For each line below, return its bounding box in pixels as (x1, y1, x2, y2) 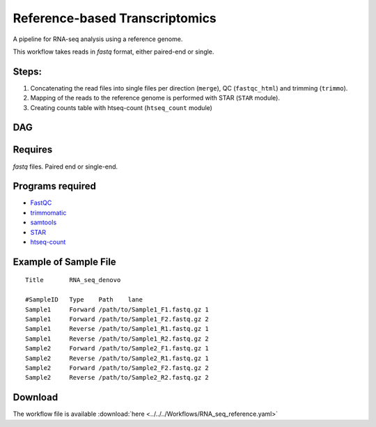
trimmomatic (30, 208, 67, 217)
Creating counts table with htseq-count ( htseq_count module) (30, 103, 212, 111)
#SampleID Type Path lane (25, 296, 143, 304)
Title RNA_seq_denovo (25, 276, 121, 284)
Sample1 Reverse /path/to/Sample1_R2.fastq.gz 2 (25, 334, 209, 343)
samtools (30, 218, 57, 226)
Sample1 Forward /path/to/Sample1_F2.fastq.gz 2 (25, 315, 209, 323)
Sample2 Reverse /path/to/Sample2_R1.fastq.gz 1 (25, 354, 209, 362)
